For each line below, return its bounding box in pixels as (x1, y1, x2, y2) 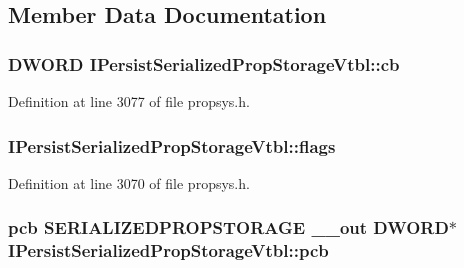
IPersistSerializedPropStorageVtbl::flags (8, 133, 336, 158)
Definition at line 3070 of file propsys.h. (8, 172, 250, 193)
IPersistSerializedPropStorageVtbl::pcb (8, 238, 329, 263)
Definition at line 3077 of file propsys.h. (8, 91, 250, 111)
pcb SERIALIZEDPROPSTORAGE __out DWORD (8, 215, 449, 240)
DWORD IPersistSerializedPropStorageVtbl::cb (8, 51, 400, 76)
